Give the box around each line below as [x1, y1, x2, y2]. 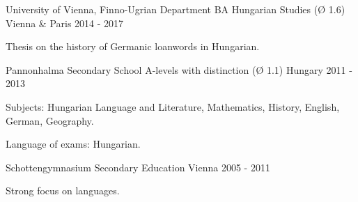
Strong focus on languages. [6, 183, 120, 198]
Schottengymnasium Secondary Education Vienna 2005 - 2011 [6, 160, 270, 174]
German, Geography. [6, 113, 94, 127]
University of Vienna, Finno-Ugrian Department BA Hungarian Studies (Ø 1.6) [6, 2, 345, 16]
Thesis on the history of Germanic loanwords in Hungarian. [6, 39, 260, 54]
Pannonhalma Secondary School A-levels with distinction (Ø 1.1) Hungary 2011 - [6, 62, 352, 77]
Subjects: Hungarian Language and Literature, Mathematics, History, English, [6, 99, 340, 114]
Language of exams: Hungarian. [6, 137, 141, 151]
